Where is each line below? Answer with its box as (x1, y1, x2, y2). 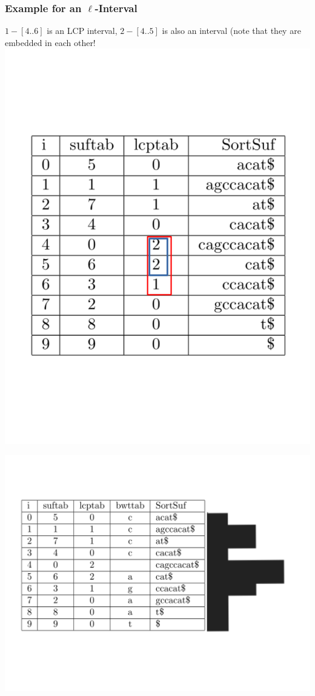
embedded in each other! (5, 36, 96, 48)
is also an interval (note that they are (162, 24, 301, 37)
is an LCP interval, (47, 24, 118, 37)
